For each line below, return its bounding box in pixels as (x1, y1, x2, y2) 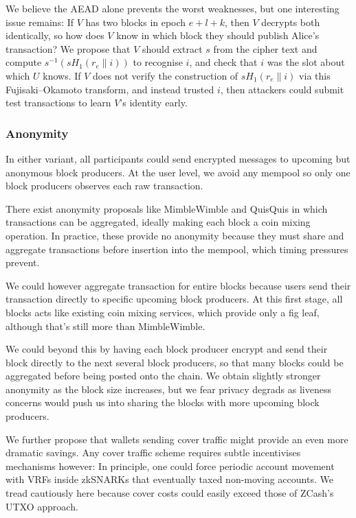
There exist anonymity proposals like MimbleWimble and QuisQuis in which (5, 201, 328, 215)
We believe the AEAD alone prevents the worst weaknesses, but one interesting (5, 1, 340, 15)
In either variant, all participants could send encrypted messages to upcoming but (5, 151, 351, 165)
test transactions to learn (5, 95, 111, 110)
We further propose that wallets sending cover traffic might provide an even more (5, 432, 348, 446)
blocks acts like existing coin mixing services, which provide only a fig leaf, (5, 305, 320, 319)
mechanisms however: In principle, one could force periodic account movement (5, 458, 335, 473)
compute (5, 55, 42, 69)
